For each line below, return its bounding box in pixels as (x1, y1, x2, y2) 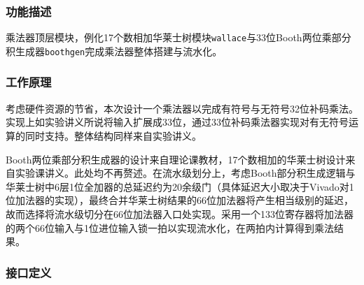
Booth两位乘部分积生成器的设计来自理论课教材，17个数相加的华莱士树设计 (6, 152, 346, 166)
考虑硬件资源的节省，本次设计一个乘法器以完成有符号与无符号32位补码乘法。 (6, 101, 358, 115)
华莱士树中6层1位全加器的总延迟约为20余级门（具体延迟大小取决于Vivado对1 (6, 179, 354, 193)
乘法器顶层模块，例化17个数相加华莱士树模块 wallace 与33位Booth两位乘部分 (6, 30, 351, 45)
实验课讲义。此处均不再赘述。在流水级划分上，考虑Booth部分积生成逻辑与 (15, 166, 356, 180)
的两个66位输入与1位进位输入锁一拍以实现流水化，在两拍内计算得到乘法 (6, 220, 334, 235)
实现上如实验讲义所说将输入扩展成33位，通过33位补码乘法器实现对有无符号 (6, 115, 349, 129)
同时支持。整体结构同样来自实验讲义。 (24, 128, 202, 142)
